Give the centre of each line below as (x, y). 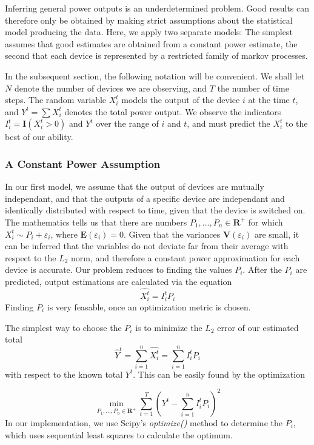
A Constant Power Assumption (83, 163)
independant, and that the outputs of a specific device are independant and (145, 198)
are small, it (277, 234)
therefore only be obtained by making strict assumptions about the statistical (149, 20)
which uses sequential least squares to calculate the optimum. (119, 434)
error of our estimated (258, 327)
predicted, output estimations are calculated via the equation (119, 281)
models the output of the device (181, 100)
